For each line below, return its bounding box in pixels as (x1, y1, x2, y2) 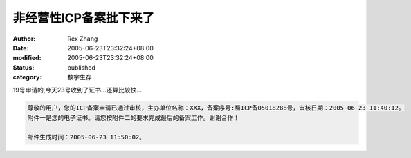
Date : (12, 43, 29, 52)
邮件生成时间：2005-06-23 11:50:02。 (27, 133, 145, 141)
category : (12, 73, 42, 81)
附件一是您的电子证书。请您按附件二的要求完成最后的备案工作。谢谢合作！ (27, 114, 240, 121)
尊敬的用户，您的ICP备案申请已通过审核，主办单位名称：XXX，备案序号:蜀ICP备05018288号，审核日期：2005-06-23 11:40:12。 (27, 104, 405, 112)
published (67, 63, 96, 72)
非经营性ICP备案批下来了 (12, 10, 155, 26)
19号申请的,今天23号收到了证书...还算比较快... (12, 86, 142, 94)
